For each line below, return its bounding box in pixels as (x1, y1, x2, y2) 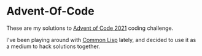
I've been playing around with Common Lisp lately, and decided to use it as (6, 36, 196, 43)
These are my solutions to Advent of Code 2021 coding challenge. (6, 24, 174, 32)
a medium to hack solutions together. (6, 43, 100, 50)
